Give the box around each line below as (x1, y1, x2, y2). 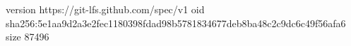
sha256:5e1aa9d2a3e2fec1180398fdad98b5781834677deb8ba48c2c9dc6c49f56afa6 (6, 15, 346, 30)
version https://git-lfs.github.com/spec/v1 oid (6, 2, 205, 16)
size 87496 (6, 29, 49, 44)
